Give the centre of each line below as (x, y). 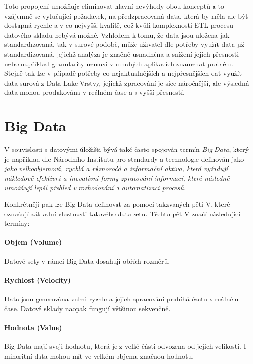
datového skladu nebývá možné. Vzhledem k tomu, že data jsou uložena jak (117, 34)
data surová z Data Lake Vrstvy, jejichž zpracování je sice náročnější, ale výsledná (127, 82)
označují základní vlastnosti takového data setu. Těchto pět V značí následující (123, 213)
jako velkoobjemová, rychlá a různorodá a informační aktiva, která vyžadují (116, 168)
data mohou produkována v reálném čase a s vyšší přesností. (95, 92)
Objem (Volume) (33, 242)
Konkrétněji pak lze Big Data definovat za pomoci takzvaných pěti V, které (117, 204)
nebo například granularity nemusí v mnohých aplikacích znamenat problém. (119, 63)
